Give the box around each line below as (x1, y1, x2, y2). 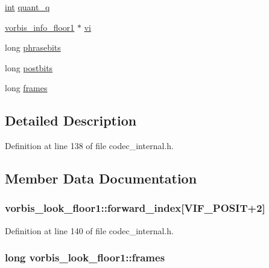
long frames (5, 81, 48, 94)
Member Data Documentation (5, 169, 197, 188)
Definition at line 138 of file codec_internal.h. (5, 139, 174, 152)
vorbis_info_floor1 (5, 21, 75, 33)
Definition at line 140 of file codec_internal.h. (5, 224, 174, 237)
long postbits (5, 61, 53, 74)
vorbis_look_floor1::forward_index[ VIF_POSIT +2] (5, 200, 265, 215)
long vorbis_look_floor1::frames (5, 250, 165, 265)
